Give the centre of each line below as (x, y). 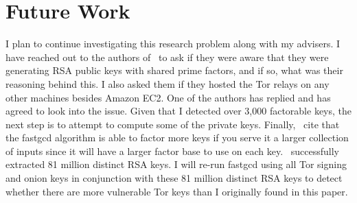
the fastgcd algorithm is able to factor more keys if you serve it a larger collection (177, 138)
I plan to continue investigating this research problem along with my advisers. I (173, 44)
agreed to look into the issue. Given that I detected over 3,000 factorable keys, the (179, 111)
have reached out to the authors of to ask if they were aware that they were (167, 57)
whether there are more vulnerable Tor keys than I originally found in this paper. (177, 191)
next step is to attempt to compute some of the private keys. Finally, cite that (173, 124)
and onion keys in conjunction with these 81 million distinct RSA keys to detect (174, 178)
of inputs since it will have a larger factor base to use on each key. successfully (172, 151)
